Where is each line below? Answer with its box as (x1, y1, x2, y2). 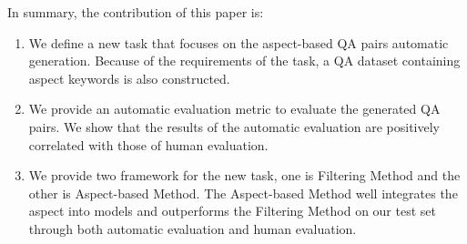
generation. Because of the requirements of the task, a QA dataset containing (28, 51, 461, 70)
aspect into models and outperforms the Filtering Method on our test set (28, 201, 436, 220)
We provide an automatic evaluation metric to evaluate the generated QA (28, 99, 441, 118)
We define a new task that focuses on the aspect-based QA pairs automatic (28, 33, 449, 52)
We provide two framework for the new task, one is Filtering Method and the (28, 166, 461, 185)
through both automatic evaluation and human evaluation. (28, 219, 357, 238)
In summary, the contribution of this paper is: (7, 3, 264, 21)
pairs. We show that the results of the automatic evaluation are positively (28, 117, 441, 136)
